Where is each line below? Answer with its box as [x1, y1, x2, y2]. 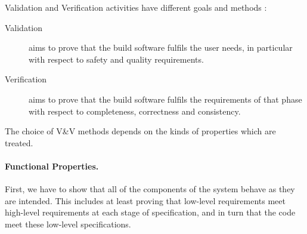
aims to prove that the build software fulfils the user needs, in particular [29, 41, 293, 54]
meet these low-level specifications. [5, 217, 131, 230]
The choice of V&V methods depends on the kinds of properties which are [5, 125, 276, 137]
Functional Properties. [5, 159, 99, 172]
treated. [5, 136, 33, 149]
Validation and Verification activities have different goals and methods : [5, 1, 267, 13]
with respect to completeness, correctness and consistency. [29, 104, 241, 117]
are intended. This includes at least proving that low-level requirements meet [5, 194, 286, 207]
